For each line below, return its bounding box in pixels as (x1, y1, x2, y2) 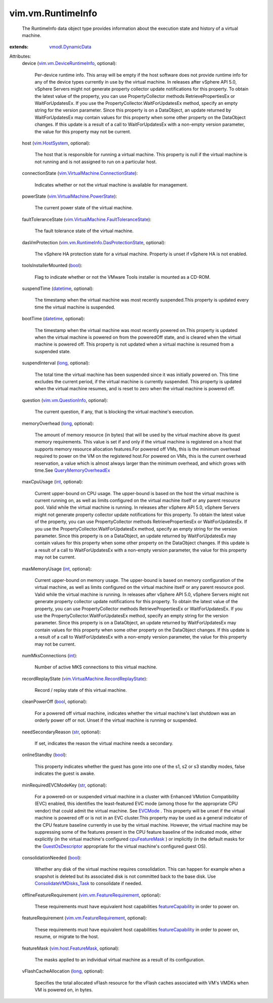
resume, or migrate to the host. (34, 934, 100, 940)
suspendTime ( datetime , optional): (22, 285, 94, 291)
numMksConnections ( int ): (22, 652, 78, 658)
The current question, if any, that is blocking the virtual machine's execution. (34, 408, 194, 415)
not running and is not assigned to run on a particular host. (34, 159, 157, 165)
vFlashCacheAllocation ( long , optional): (22, 968, 104, 974)
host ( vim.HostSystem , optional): (22, 140, 90, 146)
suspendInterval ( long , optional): (22, 360, 90, 366)
